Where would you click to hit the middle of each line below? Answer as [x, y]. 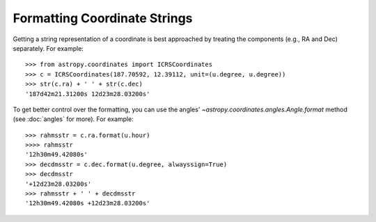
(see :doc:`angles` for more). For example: [73, 119]
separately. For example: [48, 48]
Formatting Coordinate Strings [103, 18]
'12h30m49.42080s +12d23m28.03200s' [88, 203]
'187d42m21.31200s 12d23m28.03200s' [88, 94]
